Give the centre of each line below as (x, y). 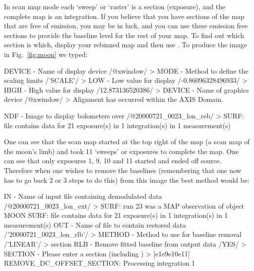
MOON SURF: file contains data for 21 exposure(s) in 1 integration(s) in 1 (116, 215)
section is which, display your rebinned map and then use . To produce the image (126, 45)
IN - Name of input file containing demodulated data (83, 196)
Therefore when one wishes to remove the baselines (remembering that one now (123, 170)
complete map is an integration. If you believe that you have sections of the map (124, 16)
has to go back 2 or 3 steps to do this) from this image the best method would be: (127, 180)
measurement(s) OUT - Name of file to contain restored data (95, 224)
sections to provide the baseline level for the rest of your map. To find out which (124, 35)
